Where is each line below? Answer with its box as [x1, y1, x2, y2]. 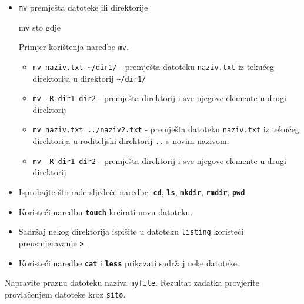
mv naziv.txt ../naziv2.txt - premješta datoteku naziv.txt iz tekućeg [32, 123, 299, 135]
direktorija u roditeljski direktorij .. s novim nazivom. [32, 135, 229, 147]
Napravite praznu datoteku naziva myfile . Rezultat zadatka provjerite [5, 276, 260, 289]
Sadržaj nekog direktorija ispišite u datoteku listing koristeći [18, 225, 244, 238]
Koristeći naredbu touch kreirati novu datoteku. [18, 205, 193, 218]
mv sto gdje [18, 21, 61, 33]
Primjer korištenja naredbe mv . [18, 41, 129, 53]
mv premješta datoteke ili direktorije [18, 1, 148, 13]
